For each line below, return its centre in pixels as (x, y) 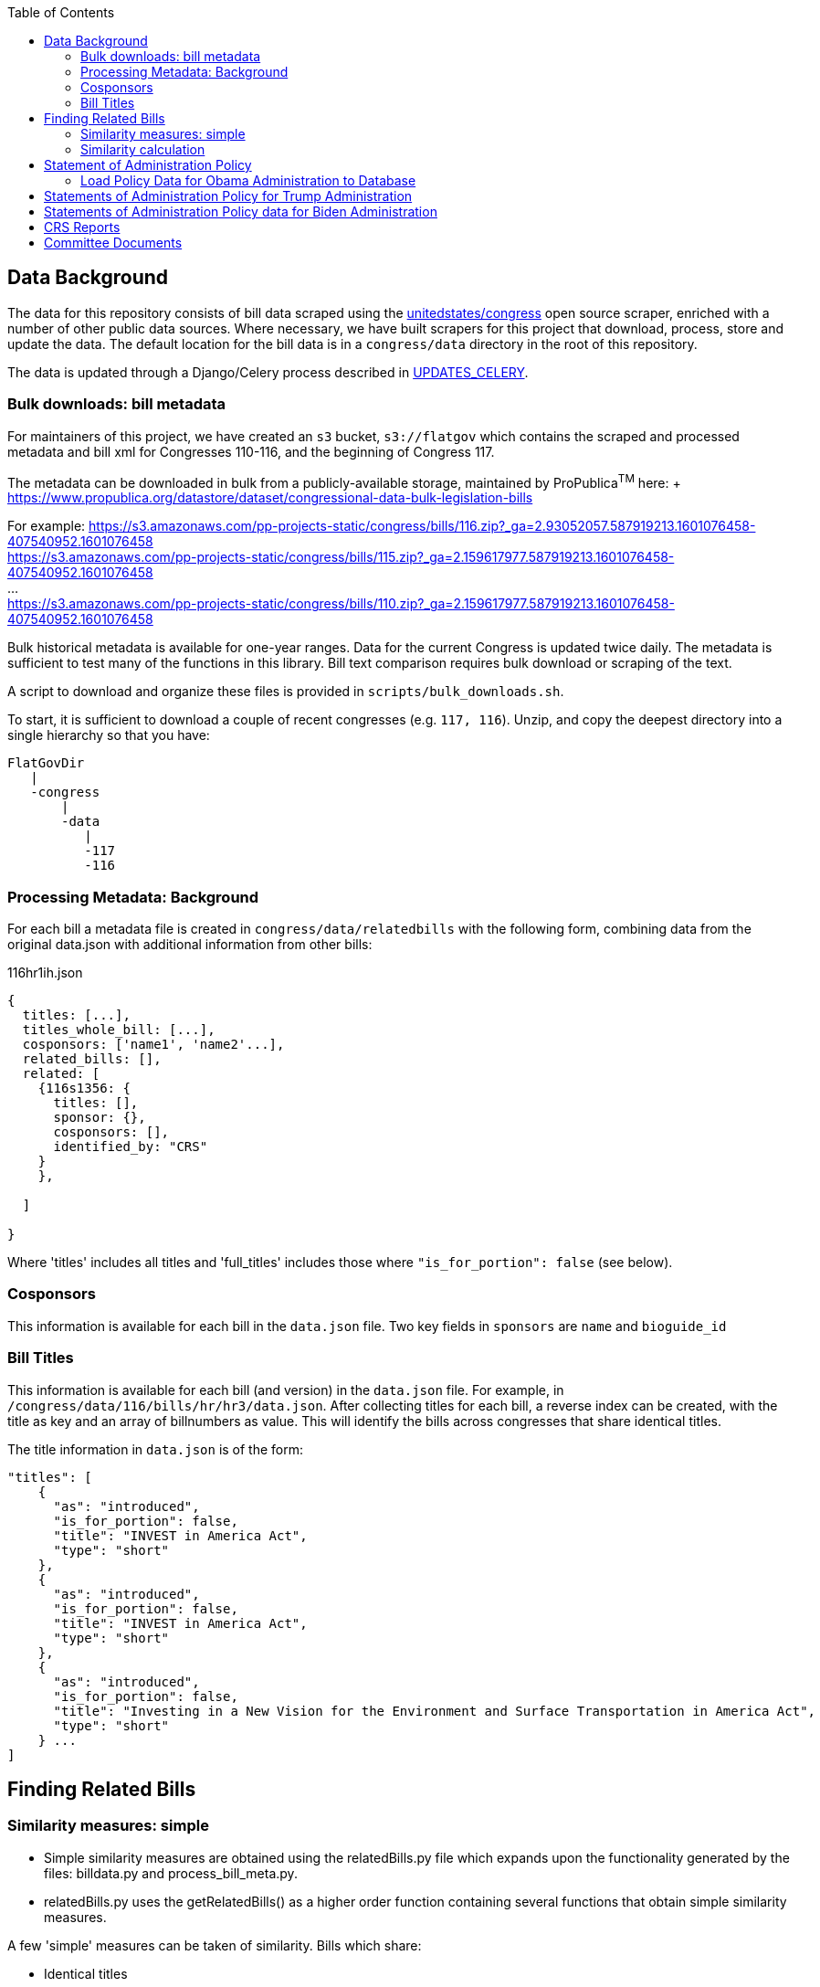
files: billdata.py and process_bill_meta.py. (171, 1873)
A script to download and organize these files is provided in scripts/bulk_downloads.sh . (286, 692)
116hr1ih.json (45, 972)
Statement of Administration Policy (148, 165)
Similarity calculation (143, 149)
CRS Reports (82, 227)
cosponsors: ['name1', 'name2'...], (153, 1044)
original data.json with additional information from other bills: (190, 944)
